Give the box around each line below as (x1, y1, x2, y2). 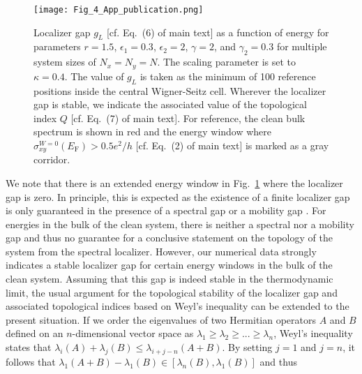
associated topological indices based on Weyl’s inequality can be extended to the (6, 299, 349, 313)
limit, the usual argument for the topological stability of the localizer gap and (6, 285, 338, 299)
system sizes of (33, 54, 96, 69)
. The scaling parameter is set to (157, 54, 296, 69)
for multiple (276, 39, 327, 54)
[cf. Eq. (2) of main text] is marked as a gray (135, 137, 329, 152)
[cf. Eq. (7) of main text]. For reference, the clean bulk (70, 110, 306, 125)
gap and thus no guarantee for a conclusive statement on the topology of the (6, 230, 333, 245)
